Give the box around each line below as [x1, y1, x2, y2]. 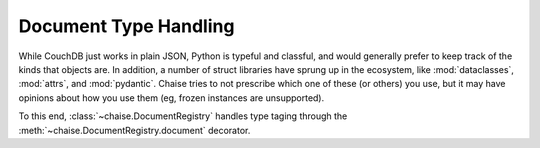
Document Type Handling [18, 15, 235, 37]
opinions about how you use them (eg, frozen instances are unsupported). [18, 91, 325, 104]
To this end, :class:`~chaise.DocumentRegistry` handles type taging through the [18, 110, 348, 122]
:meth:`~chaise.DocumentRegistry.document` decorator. [18, 124, 251, 136]
